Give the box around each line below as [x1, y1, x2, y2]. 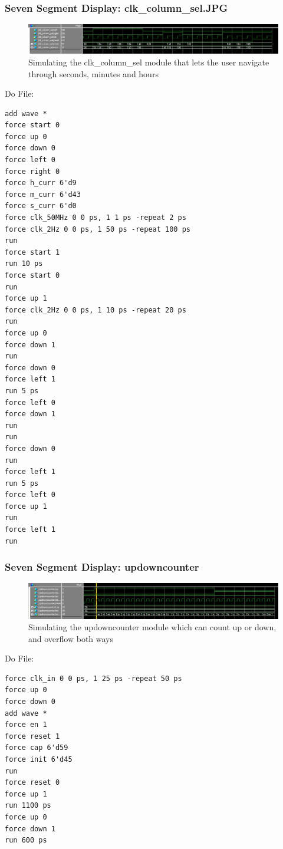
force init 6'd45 [5, 755, 73, 764]
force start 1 [5, 248, 60, 256]
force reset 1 [5, 732, 60, 741]
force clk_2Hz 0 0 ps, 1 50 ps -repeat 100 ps [5, 225, 190, 233]
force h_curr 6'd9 [5, 179, 77, 187]
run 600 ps [5, 836, 47, 845]
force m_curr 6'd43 [5, 190, 81, 199]
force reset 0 [5, 778, 60, 787]
